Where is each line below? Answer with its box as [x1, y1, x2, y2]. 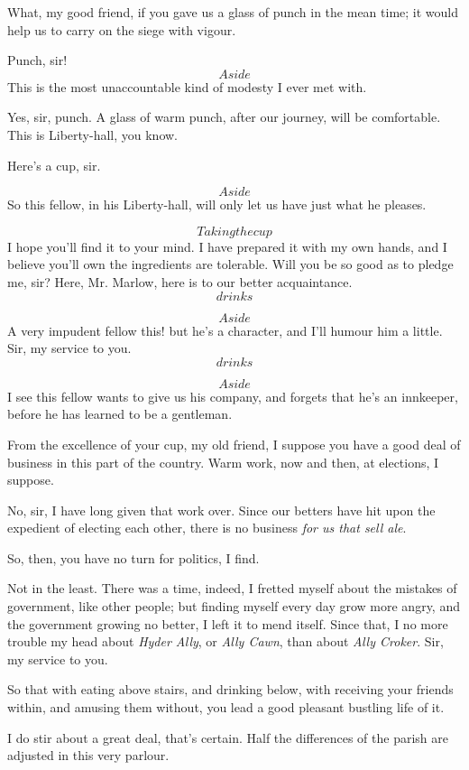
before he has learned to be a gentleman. [7, 404, 233, 423]
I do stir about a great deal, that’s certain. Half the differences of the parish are [7, 728, 448, 747]
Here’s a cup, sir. [7, 155, 101, 174]
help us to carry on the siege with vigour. [7, 20, 236, 39]
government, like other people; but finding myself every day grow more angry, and [7, 597, 460, 616]
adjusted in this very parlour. [7, 746, 170, 765]
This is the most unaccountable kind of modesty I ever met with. [7, 77, 367, 96]
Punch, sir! [7, 51, 68, 70]
